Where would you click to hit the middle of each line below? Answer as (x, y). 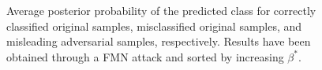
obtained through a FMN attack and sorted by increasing (145, 56)
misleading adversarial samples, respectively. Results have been (159, 41)
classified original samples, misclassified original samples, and (154, 26)
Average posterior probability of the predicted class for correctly (161, 10)
